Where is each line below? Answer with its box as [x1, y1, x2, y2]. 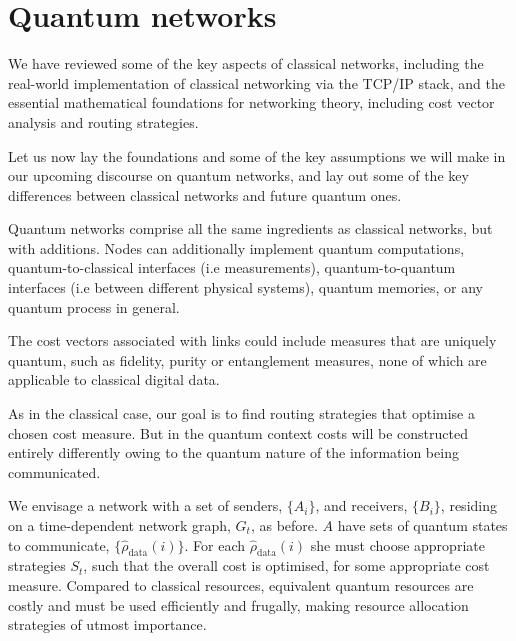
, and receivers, [315, 495, 408, 516]
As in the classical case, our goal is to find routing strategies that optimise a [8, 403, 475, 424]
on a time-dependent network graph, [8, 515, 231, 535]
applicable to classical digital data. [8, 369, 220, 390]
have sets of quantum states [337, 515, 508, 535]
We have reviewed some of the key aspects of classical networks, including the [8, 53, 484, 74]
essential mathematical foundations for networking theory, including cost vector [8, 92, 495, 113]
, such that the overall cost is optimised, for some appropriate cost [83, 555, 490, 576]
